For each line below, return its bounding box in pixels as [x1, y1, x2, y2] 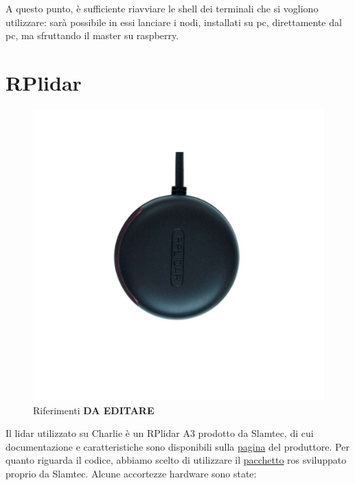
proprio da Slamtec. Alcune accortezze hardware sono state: [5, 466, 257, 480]
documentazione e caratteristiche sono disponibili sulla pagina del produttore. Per [5, 439, 350, 453]
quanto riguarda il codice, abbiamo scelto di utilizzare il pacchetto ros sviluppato [5, 453, 347, 467]
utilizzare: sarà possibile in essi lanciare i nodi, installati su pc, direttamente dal [5, 14, 342, 29]
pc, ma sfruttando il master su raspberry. [5, 28, 179, 43]
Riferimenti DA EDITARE [33, 403, 154, 417]
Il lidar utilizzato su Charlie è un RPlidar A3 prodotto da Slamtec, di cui [5, 426, 314, 440]
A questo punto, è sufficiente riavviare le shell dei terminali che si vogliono [5, 1, 319, 15]
